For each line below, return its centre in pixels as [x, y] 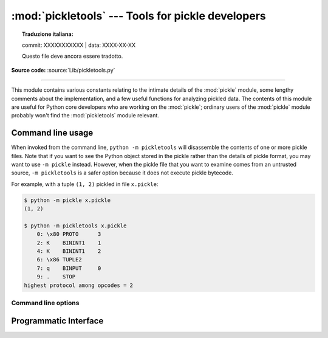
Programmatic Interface [57, 321]
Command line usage [52, 133]
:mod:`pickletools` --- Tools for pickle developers [139, 16]
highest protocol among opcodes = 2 [79, 285]
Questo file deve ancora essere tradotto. [73, 56]
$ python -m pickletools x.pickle [75, 226]
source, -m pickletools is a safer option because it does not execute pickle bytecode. [122, 173]
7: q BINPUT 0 [69, 268]
